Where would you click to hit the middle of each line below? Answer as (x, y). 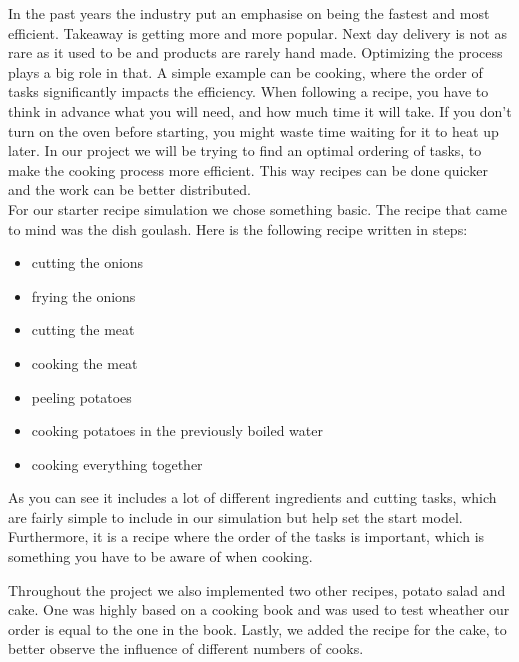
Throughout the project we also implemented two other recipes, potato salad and (257, 589)
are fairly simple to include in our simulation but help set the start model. (235, 516)
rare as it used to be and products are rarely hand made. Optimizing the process (255, 52)
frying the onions (83, 295)
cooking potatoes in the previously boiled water (177, 430)
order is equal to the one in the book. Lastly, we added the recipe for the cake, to (257, 628)
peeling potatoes (81, 396)
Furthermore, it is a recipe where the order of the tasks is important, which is (246, 536)
